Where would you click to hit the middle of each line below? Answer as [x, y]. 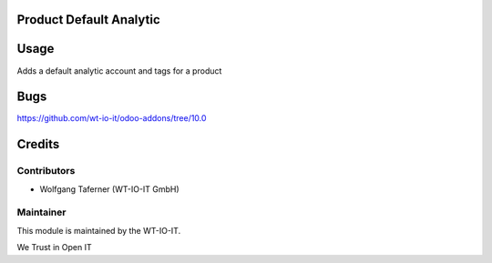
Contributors [46, 171]
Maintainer [41, 212]
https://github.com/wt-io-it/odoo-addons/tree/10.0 [112, 118]
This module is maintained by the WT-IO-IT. [99, 230]
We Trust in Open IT [54, 248]
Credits [38, 144]
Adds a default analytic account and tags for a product [119, 71]
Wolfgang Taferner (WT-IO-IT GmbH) [109, 189]
